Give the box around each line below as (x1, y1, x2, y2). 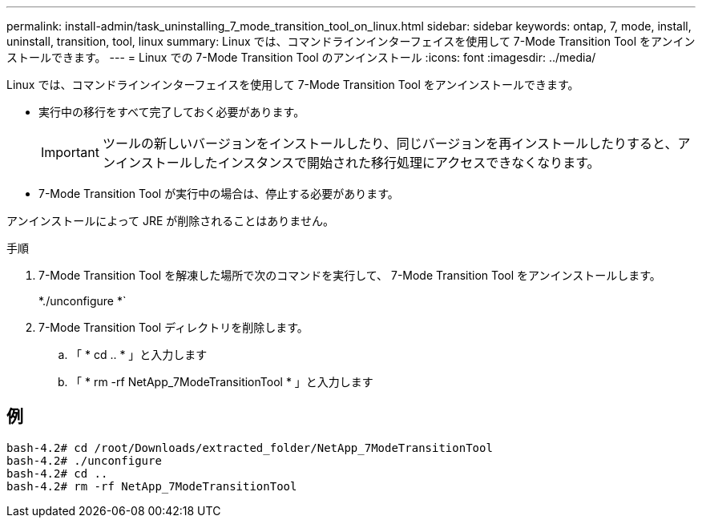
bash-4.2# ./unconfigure (6, 453, 162, 467)
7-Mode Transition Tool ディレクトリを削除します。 (38, 320, 309, 334)
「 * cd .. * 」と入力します (71, 348, 208, 361)
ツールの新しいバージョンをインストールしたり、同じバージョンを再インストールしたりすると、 (102, 135, 678, 151)
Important (41, 144, 99, 160)
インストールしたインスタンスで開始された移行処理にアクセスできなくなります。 (115, 155, 600, 171)
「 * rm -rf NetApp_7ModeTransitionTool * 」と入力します (71, 375, 373, 389)
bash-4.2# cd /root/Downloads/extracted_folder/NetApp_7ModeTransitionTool (6, 441, 493, 454)
